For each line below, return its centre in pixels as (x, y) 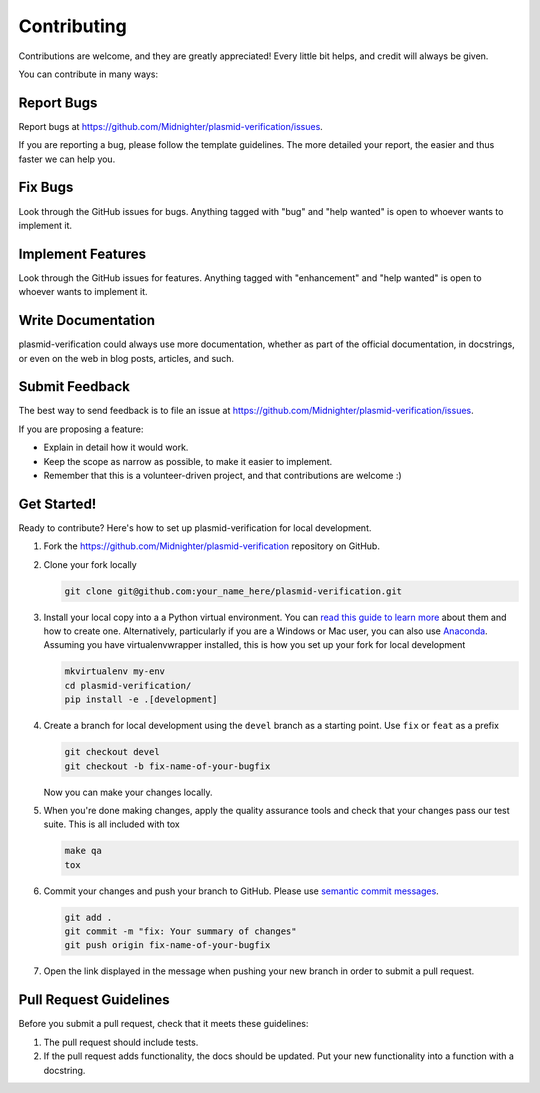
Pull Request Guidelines (94, 1000)
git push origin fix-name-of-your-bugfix (167, 945)
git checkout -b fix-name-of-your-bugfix (167, 766)
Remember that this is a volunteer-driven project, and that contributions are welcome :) (222, 475)
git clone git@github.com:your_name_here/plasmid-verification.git (233, 591)
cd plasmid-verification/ (128, 685)
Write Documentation (86, 320)
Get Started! (57, 503)
